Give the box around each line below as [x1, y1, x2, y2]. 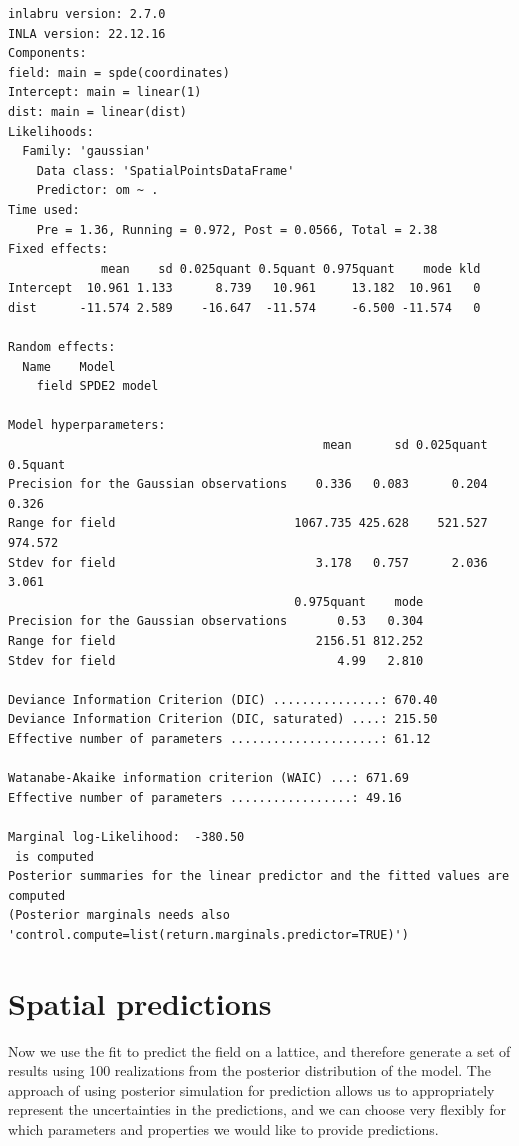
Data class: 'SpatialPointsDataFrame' [36, 163, 295, 178]
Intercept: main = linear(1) [8, 85, 202, 100]
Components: [8, 46, 87, 61]
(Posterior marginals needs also [8, 908, 230, 923]
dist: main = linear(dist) [8, 104, 187, 119]
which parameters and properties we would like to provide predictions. [8, 1119, 439, 1139]
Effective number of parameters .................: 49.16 [8, 790, 402, 805]
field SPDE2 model [36, 379, 159, 394]
